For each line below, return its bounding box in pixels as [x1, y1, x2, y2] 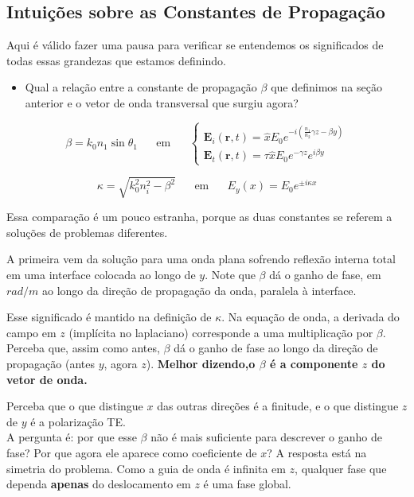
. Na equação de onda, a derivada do [221, 309, 400, 325]
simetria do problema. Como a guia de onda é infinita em [6, 460, 286, 476]
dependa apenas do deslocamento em [6, 476, 191, 492]
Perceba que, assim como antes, [6, 340, 160, 356]
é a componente [269, 355, 358, 372]
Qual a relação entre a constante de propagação [25, 79, 257, 95]
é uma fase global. [203, 476, 291, 492]
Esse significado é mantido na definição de [6, 309, 212, 325]
